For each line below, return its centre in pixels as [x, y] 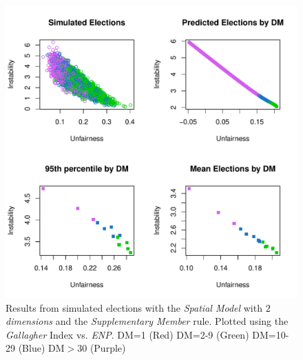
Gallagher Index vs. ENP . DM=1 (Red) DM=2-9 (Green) [127, 334]
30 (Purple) [102, 348]
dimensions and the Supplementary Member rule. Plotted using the [147, 321]
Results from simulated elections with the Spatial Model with [134, 307]
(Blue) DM [41, 348]
